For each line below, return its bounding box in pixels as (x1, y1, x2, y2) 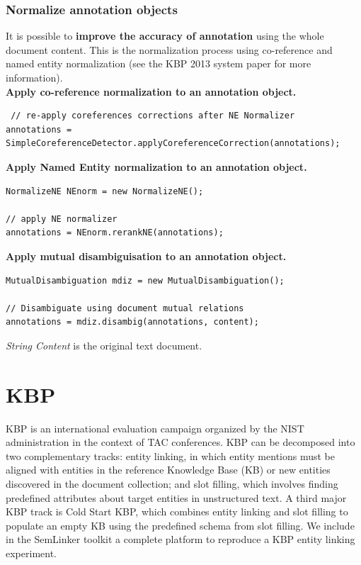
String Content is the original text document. (6, 337, 202, 352)
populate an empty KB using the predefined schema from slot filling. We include (6, 518, 355, 532)
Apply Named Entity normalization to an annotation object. (6, 159, 307, 174)
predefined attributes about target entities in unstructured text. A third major (6, 490, 347, 505)
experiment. (6, 545, 57, 560)
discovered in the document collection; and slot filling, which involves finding (6, 476, 338, 491)
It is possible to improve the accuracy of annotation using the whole (6, 28, 324, 43)
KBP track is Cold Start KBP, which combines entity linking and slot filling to (6, 504, 348, 519)
